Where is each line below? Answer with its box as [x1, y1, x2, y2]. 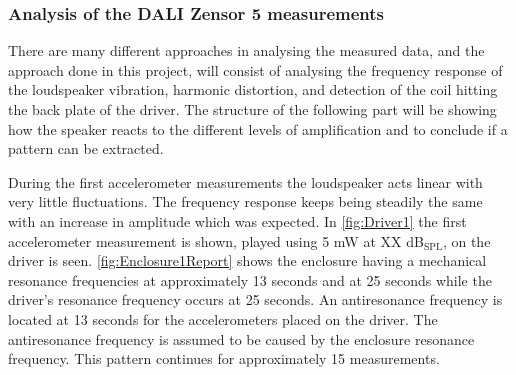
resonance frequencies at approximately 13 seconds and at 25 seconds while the [8, 269, 492, 290]
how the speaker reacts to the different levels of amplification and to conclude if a [8, 118, 508, 139]
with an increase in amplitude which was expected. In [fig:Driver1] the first [8, 210, 467, 231]
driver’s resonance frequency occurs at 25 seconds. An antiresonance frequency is [8, 289, 503, 310]
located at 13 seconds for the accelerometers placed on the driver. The [8, 308, 438, 329]
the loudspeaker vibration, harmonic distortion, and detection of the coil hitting [8, 79, 498, 100]
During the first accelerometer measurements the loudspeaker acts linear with [8, 171, 483, 192]
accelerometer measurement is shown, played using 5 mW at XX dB [8, 230, 424, 251]
